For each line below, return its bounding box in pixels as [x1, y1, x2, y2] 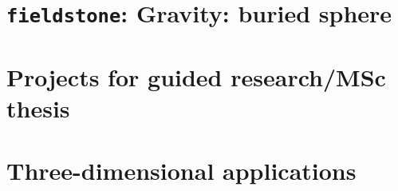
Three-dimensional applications [6, 154, 357, 187]
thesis [6, 91, 70, 124]
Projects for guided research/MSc [6, 60, 386, 93]
